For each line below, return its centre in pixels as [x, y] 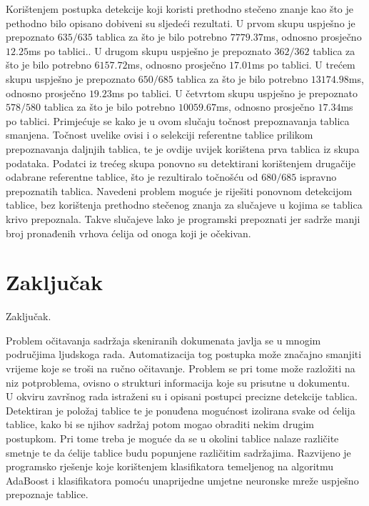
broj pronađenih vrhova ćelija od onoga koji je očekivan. [128, 233]
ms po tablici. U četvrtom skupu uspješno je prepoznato [234, 93]
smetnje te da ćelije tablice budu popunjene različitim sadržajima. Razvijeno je [178, 452]
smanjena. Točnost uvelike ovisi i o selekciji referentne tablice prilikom [160, 135]
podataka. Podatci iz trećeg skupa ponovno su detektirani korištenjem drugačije [181, 163]
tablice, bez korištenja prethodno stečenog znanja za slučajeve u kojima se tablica [184, 205]
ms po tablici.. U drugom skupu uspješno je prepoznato [150, 50]
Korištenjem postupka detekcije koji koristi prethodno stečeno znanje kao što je [180, 9]
